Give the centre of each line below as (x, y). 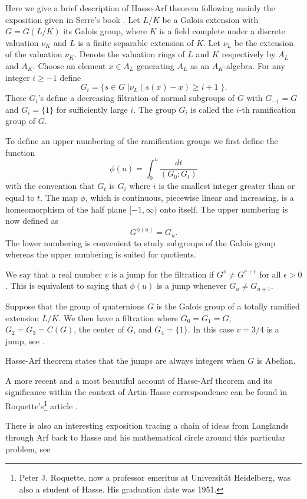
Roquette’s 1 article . (42, 405)
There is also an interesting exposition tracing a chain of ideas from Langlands (147, 425)
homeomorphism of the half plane (66, 209)
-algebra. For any (254, 65)
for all (270, 274)
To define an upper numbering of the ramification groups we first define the (142, 140)
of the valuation (34, 54)
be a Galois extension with (210, 19)
